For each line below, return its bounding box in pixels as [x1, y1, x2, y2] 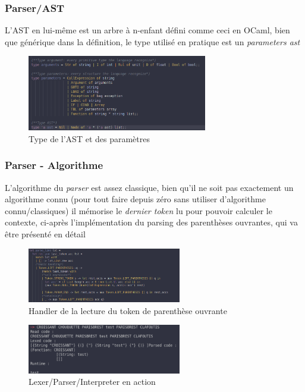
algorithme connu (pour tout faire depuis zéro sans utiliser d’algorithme [5, 193, 266, 205]
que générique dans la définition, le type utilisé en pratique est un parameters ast [5, 35, 300, 48]
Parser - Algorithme [5, 158, 103, 173]
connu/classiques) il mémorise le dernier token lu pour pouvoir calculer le [5, 204, 272, 217]
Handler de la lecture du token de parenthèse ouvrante [29, 304, 227, 316]
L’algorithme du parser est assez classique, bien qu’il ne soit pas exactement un [5, 181, 294, 193]
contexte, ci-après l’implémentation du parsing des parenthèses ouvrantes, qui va [5, 216, 298, 228]
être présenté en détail [5, 228, 86, 240]
